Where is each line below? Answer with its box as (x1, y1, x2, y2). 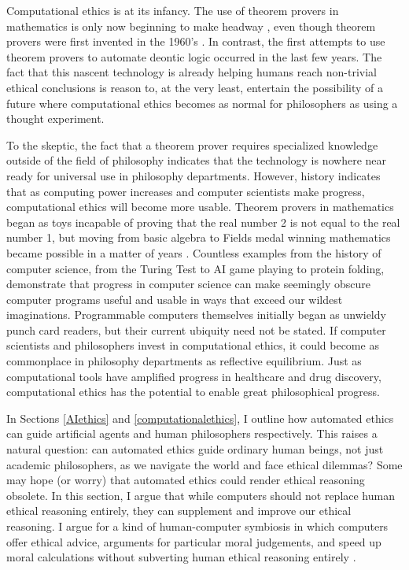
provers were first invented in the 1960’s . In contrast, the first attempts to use (6, 33, 385, 50)
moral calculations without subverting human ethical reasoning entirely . (6, 549, 356, 565)
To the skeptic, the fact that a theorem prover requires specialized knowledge (6, 136, 378, 153)
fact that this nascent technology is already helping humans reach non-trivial (6, 64, 378, 80)
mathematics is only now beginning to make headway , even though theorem (6, 17, 376, 34)
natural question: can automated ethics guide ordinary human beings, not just (6, 441, 384, 457)
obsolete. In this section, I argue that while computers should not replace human (6, 487, 395, 503)
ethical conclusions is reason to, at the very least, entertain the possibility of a (6, 79, 383, 95)
